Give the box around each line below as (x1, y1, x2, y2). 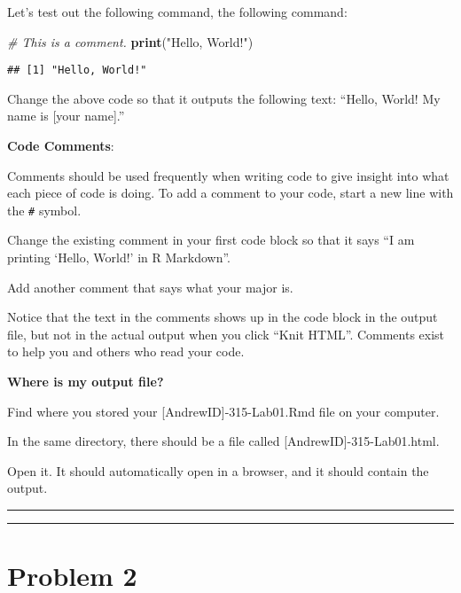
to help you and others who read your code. (7, 342, 245, 361)
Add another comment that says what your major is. (7, 277, 293, 296)
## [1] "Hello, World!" (7, 64, 147, 77)
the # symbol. (7, 200, 82, 219)
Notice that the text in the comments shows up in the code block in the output (7, 308, 438, 326)
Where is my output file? (7, 372, 164, 391)
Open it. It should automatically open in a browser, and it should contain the (7, 461, 429, 480)
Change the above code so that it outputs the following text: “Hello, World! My (7, 89, 441, 107)
